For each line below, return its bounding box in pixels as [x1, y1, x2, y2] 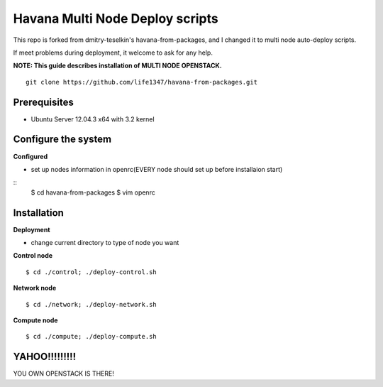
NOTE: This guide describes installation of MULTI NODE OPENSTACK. [13, 61, 223, 70]
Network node [13, 284, 57, 293]
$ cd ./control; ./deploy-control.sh [26, 268, 157, 276]
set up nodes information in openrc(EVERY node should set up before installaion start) [30, 165, 283, 173]
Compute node [13, 316, 58, 325]
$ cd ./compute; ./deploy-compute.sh [26, 332, 157, 341]
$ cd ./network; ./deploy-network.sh [26, 300, 157, 308]
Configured [13, 152, 48, 160]
